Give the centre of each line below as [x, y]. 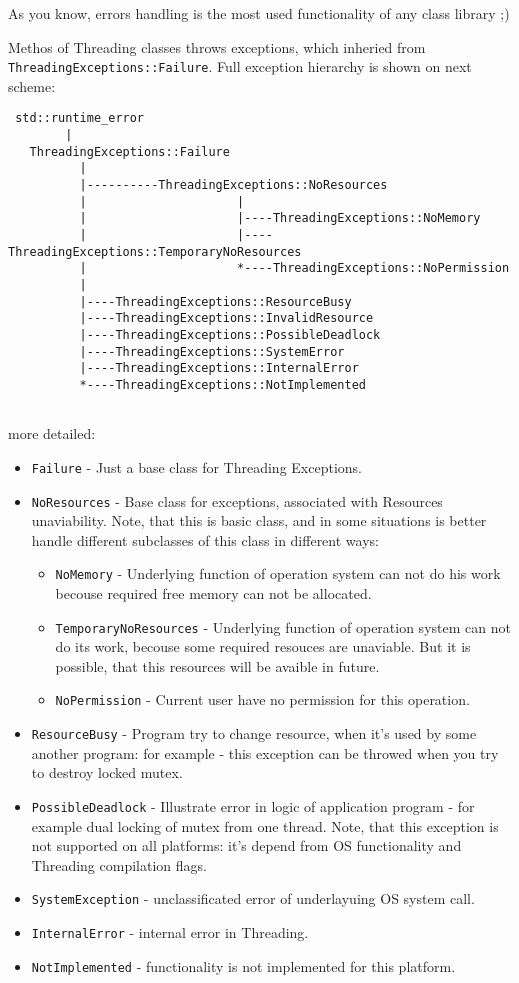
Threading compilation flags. [119, 864]
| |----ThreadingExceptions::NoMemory [280, 218]
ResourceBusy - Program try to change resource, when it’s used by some [254, 733]
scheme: [32, 85]
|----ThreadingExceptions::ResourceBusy [215, 301]
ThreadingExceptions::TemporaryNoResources [155, 251]
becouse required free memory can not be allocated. [213, 593]
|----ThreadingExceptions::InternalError [219, 368]
